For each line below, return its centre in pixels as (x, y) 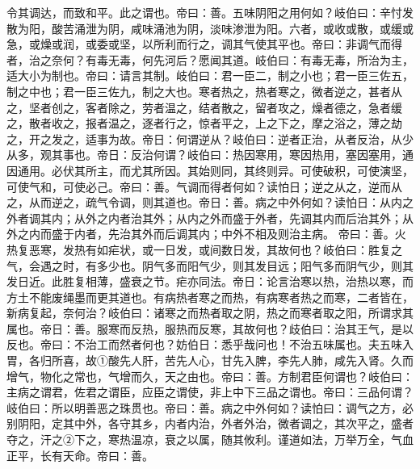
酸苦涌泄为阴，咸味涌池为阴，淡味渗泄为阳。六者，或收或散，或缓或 (232, 28)
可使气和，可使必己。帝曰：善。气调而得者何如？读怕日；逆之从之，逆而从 (204, 186)
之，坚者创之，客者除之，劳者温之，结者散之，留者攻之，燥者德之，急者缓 (204, 107)
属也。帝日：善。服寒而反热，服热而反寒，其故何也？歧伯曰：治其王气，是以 (210, 328)
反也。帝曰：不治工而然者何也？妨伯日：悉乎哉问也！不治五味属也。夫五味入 (210, 344)
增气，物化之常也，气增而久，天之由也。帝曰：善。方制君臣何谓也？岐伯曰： (210, 376)
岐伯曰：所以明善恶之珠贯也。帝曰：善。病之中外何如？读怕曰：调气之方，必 (210, 407)
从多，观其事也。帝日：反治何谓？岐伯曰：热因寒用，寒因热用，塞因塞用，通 (210, 155)
